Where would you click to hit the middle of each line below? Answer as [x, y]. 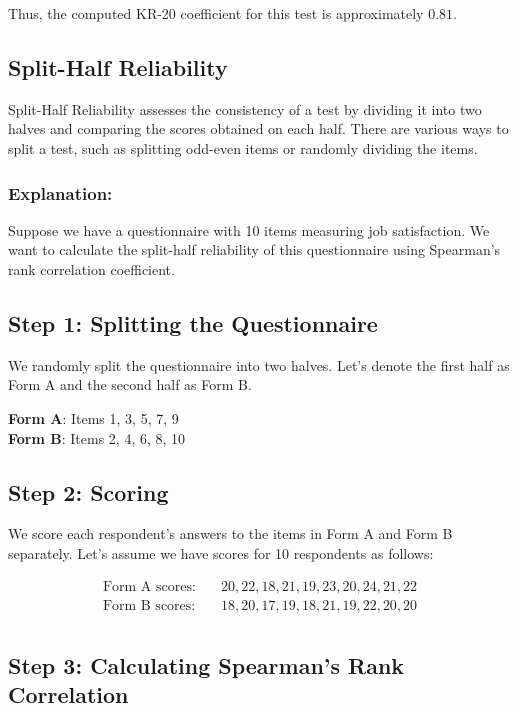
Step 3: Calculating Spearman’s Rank [206, 665]
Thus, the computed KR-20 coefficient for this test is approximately [216, 13]
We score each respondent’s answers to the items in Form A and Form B [230, 533]
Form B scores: [149, 605]
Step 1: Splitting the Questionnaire [193, 322]
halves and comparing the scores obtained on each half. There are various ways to [258, 128]
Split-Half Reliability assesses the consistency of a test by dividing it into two [245, 108]
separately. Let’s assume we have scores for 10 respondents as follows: [221, 552]
